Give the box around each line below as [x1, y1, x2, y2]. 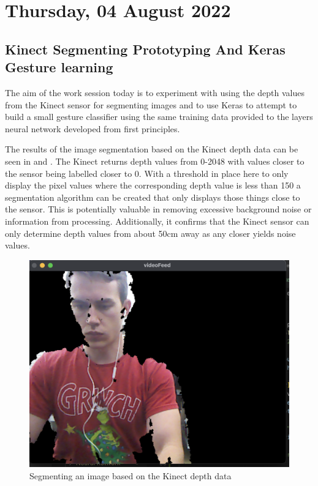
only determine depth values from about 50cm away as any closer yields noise [5, 226, 296, 239]
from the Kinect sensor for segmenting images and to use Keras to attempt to [5, 98, 297, 111]
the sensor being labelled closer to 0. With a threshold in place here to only [5, 166, 289, 179]
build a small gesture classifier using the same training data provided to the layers [5, 110, 313, 123]
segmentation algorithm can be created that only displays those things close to [5, 190, 300, 203]
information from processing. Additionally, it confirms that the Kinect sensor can [5, 214, 309, 227]
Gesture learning [5, 58, 113, 77]
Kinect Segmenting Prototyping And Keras [5, 39, 286, 58]
